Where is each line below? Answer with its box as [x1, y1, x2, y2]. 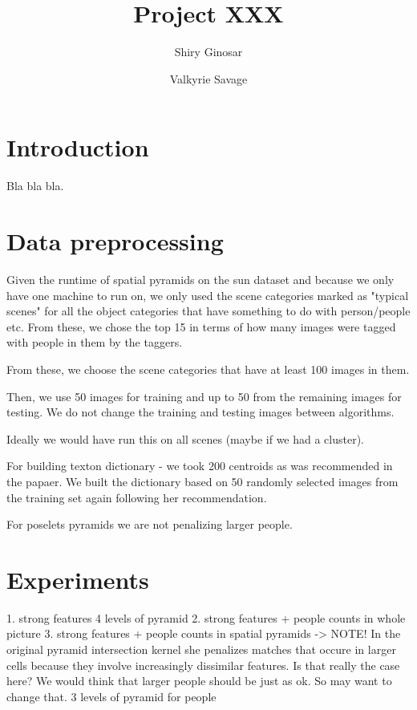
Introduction [6, 131, 149, 164]
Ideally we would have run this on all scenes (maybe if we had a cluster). [6, 430, 365, 447]
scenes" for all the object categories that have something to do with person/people [6, 302, 411, 319]
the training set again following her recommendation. [6, 489, 267, 505]
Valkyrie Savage [169, 70, 248, 87]
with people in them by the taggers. [6, 334, 183, 351]
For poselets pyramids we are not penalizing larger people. [6, 516, 293, 533]
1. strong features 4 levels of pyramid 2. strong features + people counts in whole [6, 609, 406, 626]
